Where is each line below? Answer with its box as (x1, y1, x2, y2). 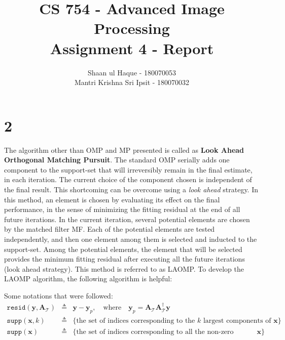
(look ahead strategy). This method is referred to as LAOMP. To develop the (4, 263, 244, 274)
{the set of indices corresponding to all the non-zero (73, 328, 234, 336)
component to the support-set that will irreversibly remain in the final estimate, (4, 164, 253, 175)
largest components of (203, 317, 271, 325)
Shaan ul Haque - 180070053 (87, 67, 176, 77)
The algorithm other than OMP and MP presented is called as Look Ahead (4, 144, 244, 155)
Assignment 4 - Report (50, 37, 214, 58)
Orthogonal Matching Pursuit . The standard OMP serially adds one (4, 154, 230, 165)
